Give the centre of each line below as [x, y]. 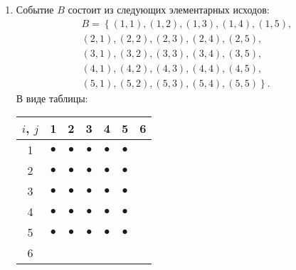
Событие [35, 9]
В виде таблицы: [52, 98]
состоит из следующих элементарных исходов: [169, 9]
